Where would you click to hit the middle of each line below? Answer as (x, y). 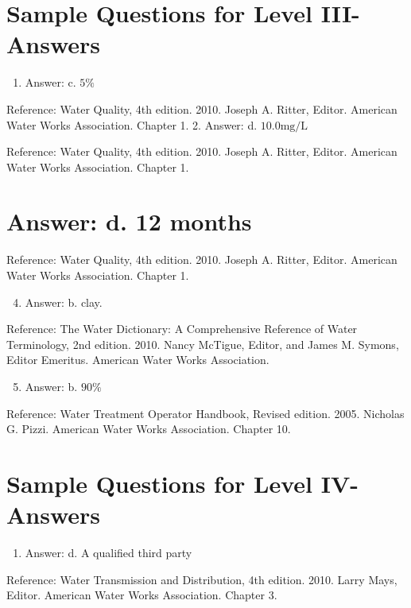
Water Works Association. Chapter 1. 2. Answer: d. (132, 124)
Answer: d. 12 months (129, 221)
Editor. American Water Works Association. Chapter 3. (142, 595)
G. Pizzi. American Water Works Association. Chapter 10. (149, 429)
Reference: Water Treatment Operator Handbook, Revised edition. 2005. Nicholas (205, 413)
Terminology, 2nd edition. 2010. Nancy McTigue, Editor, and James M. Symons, (203, 344)
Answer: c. (50, 82)
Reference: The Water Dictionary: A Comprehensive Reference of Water (182, 329)
